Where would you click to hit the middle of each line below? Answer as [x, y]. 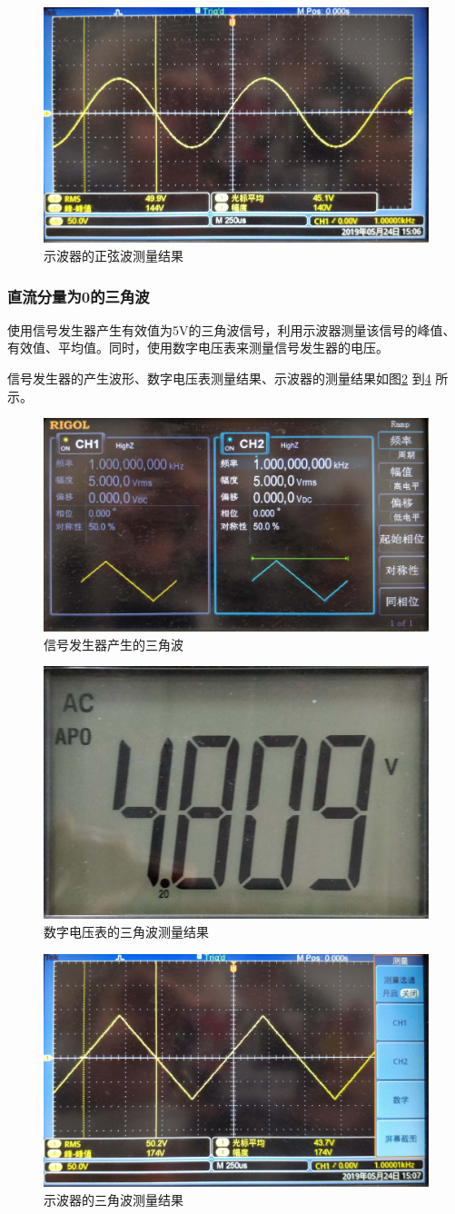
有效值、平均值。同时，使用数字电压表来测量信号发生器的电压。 [198, 348]
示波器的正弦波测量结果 [114, 256]
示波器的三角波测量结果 [114, 1199]
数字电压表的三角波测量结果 [126, 932]
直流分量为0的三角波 [79, 296]
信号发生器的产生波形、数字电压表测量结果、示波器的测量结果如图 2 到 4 [219, 378]
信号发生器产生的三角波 [114, 644]
